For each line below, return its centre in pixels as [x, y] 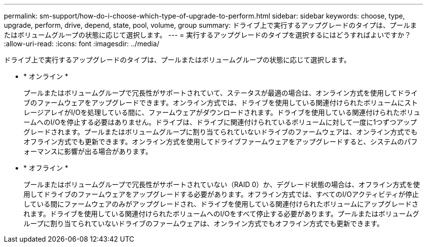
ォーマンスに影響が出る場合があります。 [88, 151]
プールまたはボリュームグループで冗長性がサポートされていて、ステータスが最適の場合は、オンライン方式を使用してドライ [221, 93]
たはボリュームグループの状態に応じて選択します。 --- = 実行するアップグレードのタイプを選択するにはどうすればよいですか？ [208, 35]
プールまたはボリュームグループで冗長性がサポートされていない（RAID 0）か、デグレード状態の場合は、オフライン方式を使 [222, 184]
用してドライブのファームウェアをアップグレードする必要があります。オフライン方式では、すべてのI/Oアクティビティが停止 [221, 194]
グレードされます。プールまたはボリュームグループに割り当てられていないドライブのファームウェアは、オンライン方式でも [221, 132]
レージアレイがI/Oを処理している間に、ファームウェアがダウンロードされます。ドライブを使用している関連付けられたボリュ [222, 112]
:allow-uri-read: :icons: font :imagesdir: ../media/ [82, 44]
